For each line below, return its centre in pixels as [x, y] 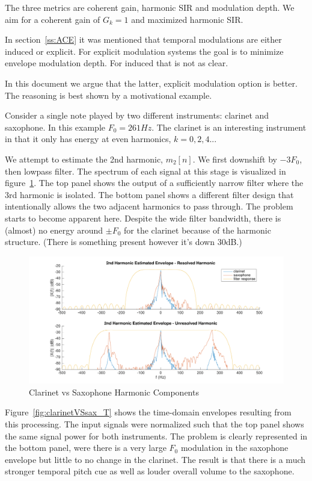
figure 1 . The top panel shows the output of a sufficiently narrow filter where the [154, 183]
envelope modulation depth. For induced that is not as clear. [117, 63]
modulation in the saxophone [234, 448]
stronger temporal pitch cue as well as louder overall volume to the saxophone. [150, 471]
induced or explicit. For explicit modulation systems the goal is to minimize [144, 51]
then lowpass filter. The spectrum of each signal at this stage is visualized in [145, 171]
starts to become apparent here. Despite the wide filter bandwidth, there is [143, 218]
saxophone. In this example [55, 127]
